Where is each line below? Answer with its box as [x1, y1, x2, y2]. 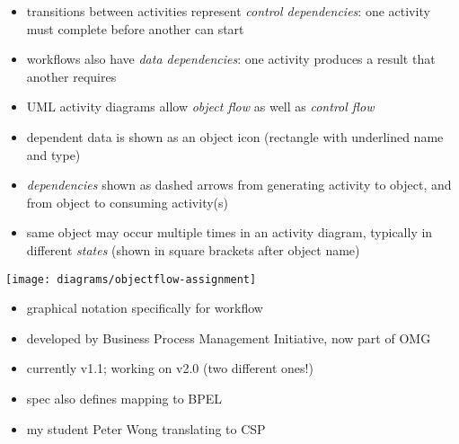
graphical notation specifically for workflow [26, 298, 263, 317]
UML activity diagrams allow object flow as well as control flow [26, 97, 375, 116]
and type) [26, 145, 81, 164]
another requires [26, 67, 117, 85]
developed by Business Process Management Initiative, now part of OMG [26, 328, 431, 347]
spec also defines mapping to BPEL [26, 388, 223, 407]
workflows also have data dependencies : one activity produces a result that [26, 49, 436, 68]
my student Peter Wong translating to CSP [26, 419, 266, 438]
